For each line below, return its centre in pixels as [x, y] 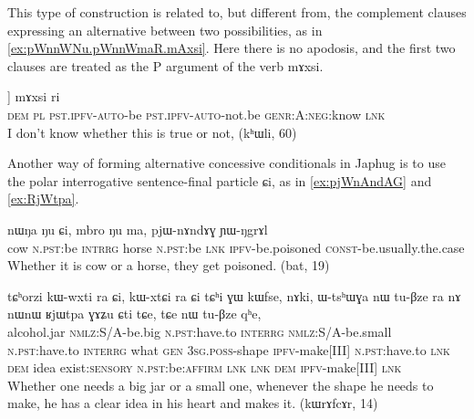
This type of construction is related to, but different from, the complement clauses [237, 12]
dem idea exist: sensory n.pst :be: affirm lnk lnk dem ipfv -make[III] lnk [205, 367]
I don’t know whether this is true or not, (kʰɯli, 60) [152, 132]
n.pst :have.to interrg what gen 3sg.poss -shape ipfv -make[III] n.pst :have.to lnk [229, 349]
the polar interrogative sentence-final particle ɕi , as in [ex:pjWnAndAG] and [220, 180]
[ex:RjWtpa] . [43, 199]
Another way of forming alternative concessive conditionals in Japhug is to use [227, 163]
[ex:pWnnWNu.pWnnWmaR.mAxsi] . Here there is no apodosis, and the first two [232, 48]
